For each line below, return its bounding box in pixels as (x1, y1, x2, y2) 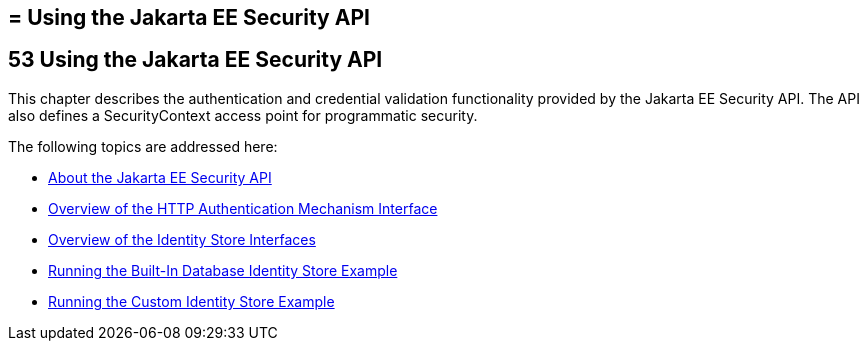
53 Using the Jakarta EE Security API (8, 47, 383, 73)
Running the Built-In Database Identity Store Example (48, 261, 398, 279)
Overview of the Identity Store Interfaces (48, 230, 316, 248)
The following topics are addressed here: (8, 137, 278, 155)
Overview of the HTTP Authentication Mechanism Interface (48, 199, 438, 217)
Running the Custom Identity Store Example (48, 292, 335, 310)
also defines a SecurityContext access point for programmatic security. (8, 106, 478, 124)
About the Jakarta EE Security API (48, 168, 272, 186)
